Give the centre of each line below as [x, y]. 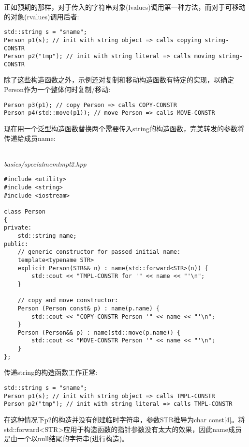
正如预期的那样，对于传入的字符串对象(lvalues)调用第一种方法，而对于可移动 [125, 7]
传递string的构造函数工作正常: [51, 372]
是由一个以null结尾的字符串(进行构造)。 [66, 439]
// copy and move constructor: [68, 301]
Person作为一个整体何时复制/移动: [57, 89]
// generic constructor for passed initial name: [99, 252]
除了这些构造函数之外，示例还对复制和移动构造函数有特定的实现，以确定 [119, 80]
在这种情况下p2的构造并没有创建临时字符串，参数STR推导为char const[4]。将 [124, 419]
